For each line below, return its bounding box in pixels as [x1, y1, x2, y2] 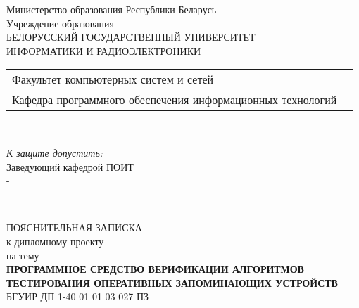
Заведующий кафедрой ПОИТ [6, 159, 134, 174]
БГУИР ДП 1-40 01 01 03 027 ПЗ [6, 289, 149, 304]
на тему [6, 248, 39, 262]
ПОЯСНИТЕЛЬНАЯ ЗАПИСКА [6, 220, 142, 235]
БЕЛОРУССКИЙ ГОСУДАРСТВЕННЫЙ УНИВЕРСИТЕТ [6, 30, 256, 44]
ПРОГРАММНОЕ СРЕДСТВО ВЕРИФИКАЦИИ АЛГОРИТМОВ [6, 262, 304, 276]
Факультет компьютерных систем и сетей [12, 71, 214, 88]
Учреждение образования [6, 15, 114, 30]
